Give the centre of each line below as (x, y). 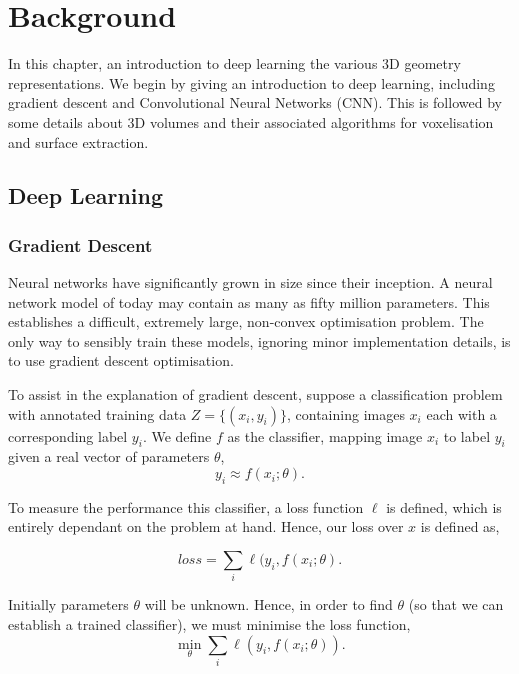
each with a (461, 413)
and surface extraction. (78, 141)
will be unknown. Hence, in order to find (268, 604)
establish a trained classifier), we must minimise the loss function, (209, 623)
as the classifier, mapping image (325, 435)
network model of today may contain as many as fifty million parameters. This (249, 301)
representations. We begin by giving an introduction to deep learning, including (251, 82)
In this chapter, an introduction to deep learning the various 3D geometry (234, 63)
